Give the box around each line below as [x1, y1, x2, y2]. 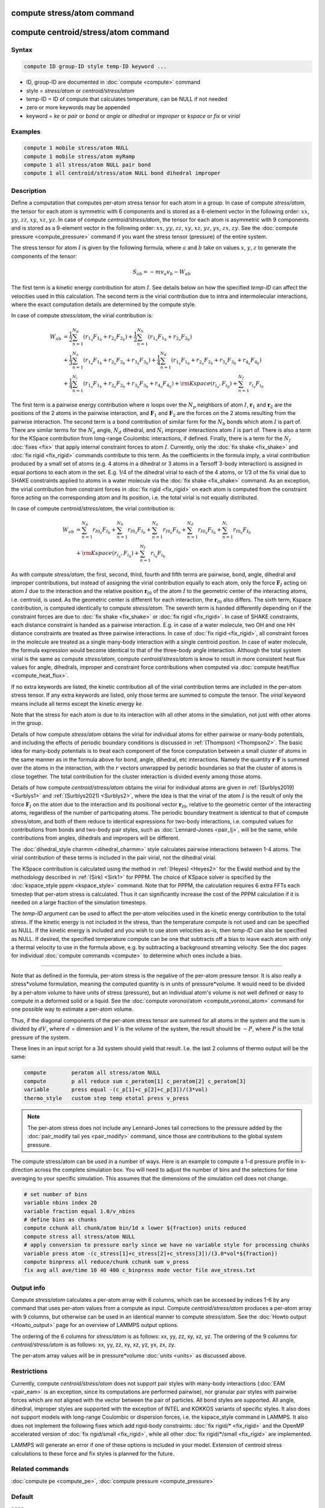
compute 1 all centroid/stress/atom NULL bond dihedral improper [23, 169, 221, 177]
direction [11, 1166, 33, 1173]
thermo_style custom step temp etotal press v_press [23, 1095, 189, 1101]
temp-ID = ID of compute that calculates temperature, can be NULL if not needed [26, 95, 228, 103]
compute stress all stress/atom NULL [23, 1233, 135, 1240]
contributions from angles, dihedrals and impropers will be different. [11, 834, 180, 841]
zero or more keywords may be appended [26, 104, 131, 111]
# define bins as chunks [23, 1216, 97, 1223]
